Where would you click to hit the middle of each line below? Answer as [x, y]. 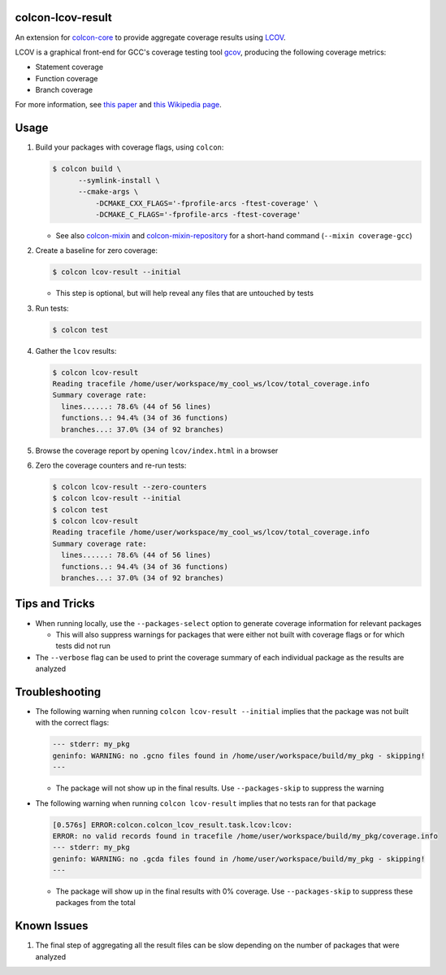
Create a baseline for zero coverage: [97, 250]
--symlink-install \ [119, 180]
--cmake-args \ [108, 192]
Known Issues [52, 926]
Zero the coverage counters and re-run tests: [111, 465]
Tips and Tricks [55, 604]
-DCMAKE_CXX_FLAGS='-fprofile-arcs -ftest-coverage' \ [206, 203]
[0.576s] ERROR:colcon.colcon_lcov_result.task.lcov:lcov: [172, 825]
